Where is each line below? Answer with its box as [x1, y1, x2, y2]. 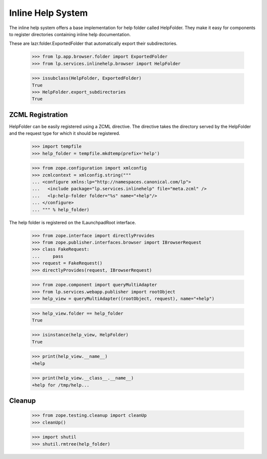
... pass [32, 253, 64, 259]
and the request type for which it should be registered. [9, 130, 121, 136]
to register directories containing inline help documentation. [9, 31, 131, 37]
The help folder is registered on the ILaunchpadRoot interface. [9, 219, 136, 225]
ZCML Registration [9, 110, 68, 119]
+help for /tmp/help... [32, 382, 90, 388]
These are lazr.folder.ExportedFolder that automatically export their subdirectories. [9, 41, 178, 46]
